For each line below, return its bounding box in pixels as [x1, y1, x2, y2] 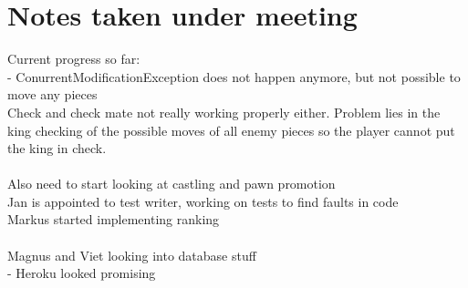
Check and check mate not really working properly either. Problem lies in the [7, 102, 441, 121]
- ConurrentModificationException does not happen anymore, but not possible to [7, 67, 461, 86]
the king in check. [7, 139, 107, 158]
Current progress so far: [7, 49, 140, 68]
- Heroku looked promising [7, 263, 156, 283]
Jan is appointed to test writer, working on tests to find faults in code [7, 191, 399, 211]
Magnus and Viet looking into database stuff [7, 245, 256, 264]
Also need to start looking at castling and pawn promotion [7, 174, 336, 193]
